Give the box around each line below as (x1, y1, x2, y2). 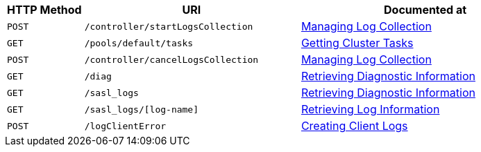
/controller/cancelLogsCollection (84, 54, 259, 65)
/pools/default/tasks (84, 37, 194, 48)
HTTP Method (7, 3, 82, 17)
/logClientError (84, 120, 167, 131)
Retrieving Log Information (301, 102, 440, 116)
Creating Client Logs (301, 119, 408, 133)
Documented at (384, 3, 467, 17)
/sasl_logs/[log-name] (84, 104, 199, 115)
